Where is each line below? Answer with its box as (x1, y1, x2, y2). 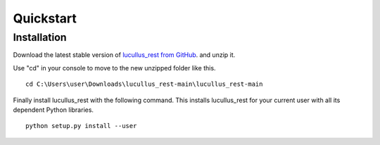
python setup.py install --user (25, 122, 137, 130)
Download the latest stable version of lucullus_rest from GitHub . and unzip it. (13, 51, 236, 59)
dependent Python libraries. (13, 106, 94, 114)
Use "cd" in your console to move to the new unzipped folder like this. (13, 63, 216, 72)
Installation (13, 31, 67, 44)
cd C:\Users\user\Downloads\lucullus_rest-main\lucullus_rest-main (25, 80, 263, 88)
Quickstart (13, 11, 77, 26)
